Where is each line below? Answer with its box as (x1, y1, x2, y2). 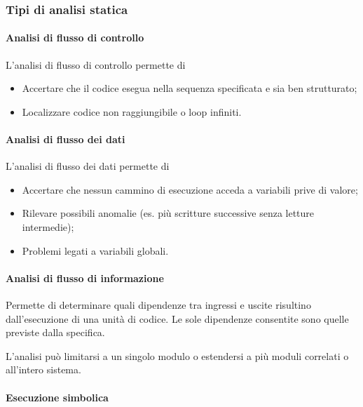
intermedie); (22, 220, 74, 234)
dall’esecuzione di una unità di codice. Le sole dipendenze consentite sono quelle (6, 311, 349, 326)
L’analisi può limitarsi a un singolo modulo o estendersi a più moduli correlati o (6, 348, 349, 363)
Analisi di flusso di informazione (6, 270, 164, 285)
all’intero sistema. (6, 362, 81, 377)
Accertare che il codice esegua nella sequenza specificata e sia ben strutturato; (22, 81, 357, 95)
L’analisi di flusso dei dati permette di (6, 159, 170, 173)
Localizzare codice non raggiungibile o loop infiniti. (22, 104, 242, 119)
